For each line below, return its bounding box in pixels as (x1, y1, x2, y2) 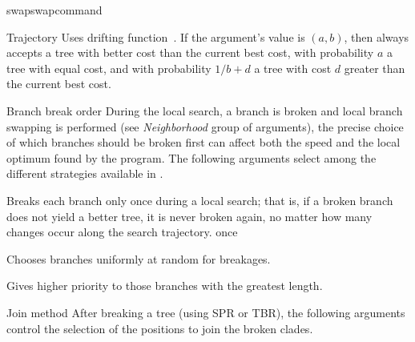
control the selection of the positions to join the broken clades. (6, 320, 313, 336)
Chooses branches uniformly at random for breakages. (6, 250, 271, 267)
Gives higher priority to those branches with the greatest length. (6, 277, 323, 294)
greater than (344, 59, 405, 76)
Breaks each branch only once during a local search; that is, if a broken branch (6, 191, 393, 208)
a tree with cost (254, 59, 332, 76)
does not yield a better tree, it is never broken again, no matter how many (6, 207, 373, 224)
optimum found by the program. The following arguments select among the (6, 149, 377, 166)
